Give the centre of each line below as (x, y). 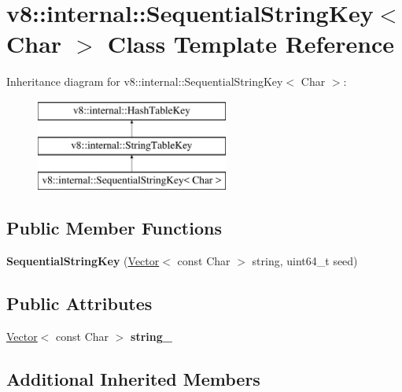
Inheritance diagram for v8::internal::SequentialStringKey (145, 81)
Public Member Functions (114, 228)
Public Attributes (79, 303)
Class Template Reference (251, 44)
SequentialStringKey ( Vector (83, 261)
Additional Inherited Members (133, 378)
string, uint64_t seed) (305, 261)
